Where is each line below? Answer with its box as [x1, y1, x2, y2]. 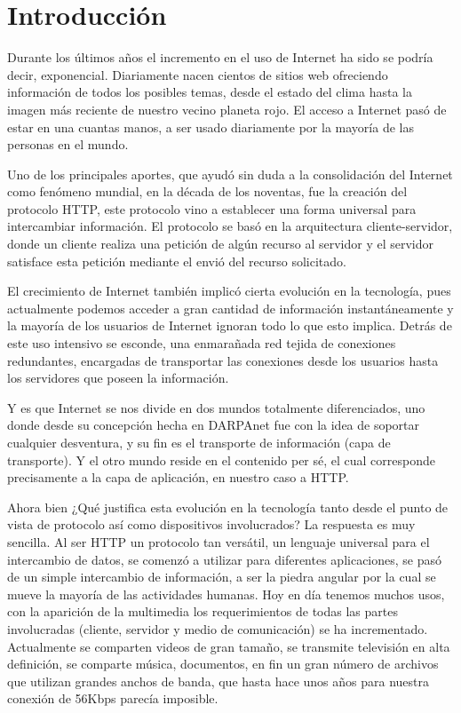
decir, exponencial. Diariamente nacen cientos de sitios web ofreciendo [7, 65, 388, 83]
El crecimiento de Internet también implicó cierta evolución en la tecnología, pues [7, 281, 451, 300]
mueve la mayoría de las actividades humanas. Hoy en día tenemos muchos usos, [7, 584, 445, 603]
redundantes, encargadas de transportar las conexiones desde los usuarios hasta [7, 351, 439, 369]
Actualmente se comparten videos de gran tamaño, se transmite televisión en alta [7, 637, 450, 655]
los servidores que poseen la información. [7, 368, 229, 387]
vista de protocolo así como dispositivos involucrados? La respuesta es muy [7, 515, 416, 534]
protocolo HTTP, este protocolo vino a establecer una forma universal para [7, 199, 417, 218]
